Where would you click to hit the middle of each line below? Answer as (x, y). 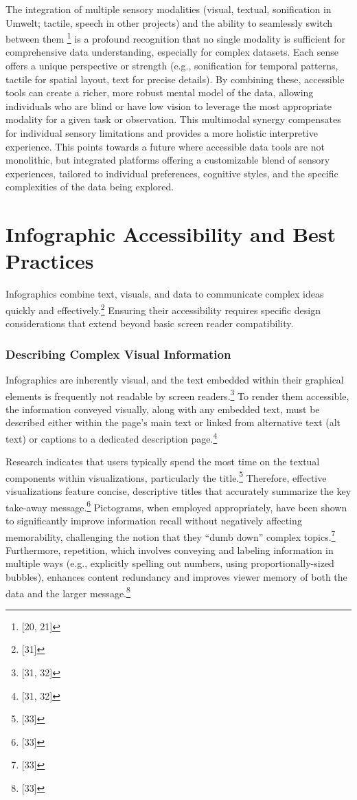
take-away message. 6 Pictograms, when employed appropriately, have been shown (176, 506)
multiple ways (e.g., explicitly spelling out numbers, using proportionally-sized (170, 563)
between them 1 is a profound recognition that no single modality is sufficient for (176, 37)
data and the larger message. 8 (68, 592)
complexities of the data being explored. (90, 187)
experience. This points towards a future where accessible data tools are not (165, 146)
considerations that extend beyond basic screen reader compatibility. (150, 323)
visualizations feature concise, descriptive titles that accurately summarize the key (178, 491)
